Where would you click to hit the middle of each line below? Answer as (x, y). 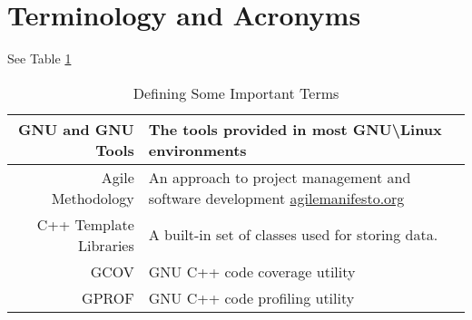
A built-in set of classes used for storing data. (293, 235)
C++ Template (85, 224)
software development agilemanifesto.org (276, 198)
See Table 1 (39, 58)
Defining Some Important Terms (236, 92)
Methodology (93, 198)
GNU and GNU (76, 129)
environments (197, 150)
